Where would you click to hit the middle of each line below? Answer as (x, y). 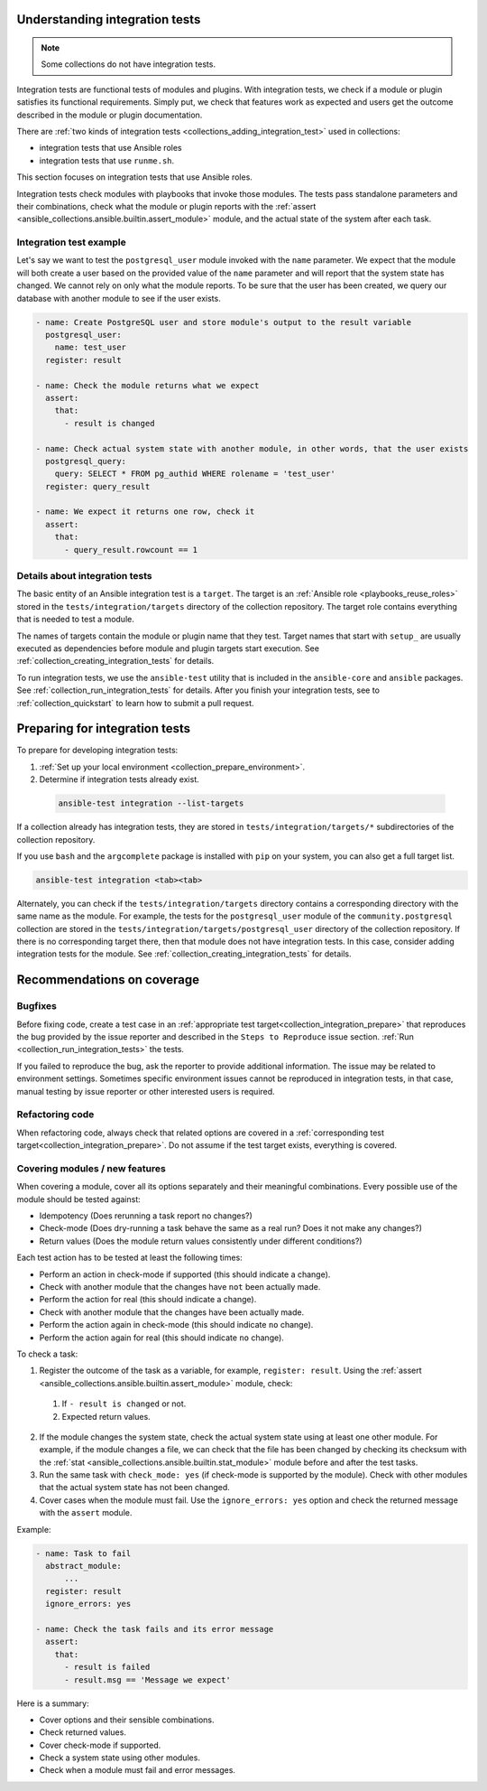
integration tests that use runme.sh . (107, 160)
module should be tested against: (78, 1199)
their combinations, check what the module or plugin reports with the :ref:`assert (166, 206)
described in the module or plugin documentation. (110, 115)
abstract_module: (83, 1566)
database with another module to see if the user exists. (119, 298)
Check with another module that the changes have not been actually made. (180, 1286)
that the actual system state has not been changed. (134, 1488)
